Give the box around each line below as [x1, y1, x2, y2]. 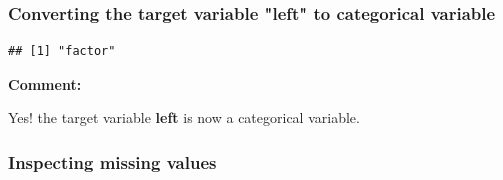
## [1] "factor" [8, 44, 116, 59]
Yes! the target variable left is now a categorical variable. [8, 107, 360, 128]
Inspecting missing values [8, 149, 217, 174]
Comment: [8, 73, 82, 94]
